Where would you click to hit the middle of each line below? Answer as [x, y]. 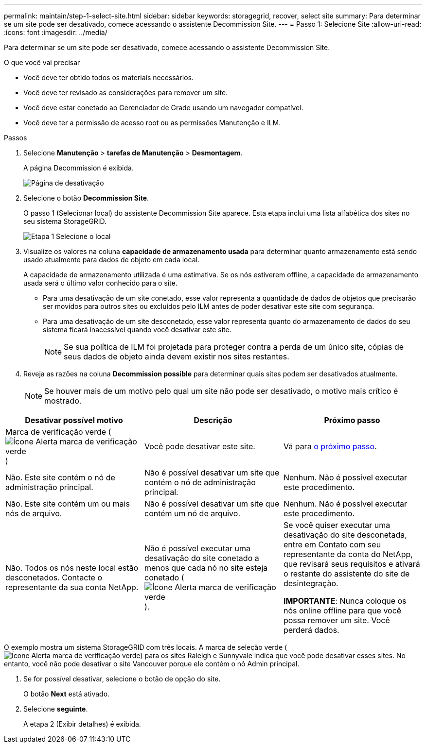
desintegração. [311, 583]
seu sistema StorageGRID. [65, 221]
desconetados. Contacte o [54, 577]
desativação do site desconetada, [345, 535]
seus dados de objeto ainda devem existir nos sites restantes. [177, 357]
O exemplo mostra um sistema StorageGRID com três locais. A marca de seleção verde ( [146, 647]
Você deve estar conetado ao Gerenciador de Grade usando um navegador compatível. [163, 108]
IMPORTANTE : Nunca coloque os [345, 601]
